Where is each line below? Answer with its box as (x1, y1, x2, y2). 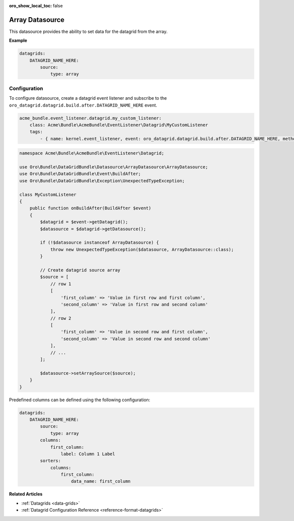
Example (9, 37, 27, 44)
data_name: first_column (71, 479, 131, 484)
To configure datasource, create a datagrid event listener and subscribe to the (9, 95, 167, 101)
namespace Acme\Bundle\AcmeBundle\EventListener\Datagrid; (19, 150, 164, 156)
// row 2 (50, 315, 72, 321)
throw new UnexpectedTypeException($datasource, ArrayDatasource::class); (50, 247, 234, 252)
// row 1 (50, 281, 72, 287)
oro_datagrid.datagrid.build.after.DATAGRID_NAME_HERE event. (9, 102, 157, 108)
